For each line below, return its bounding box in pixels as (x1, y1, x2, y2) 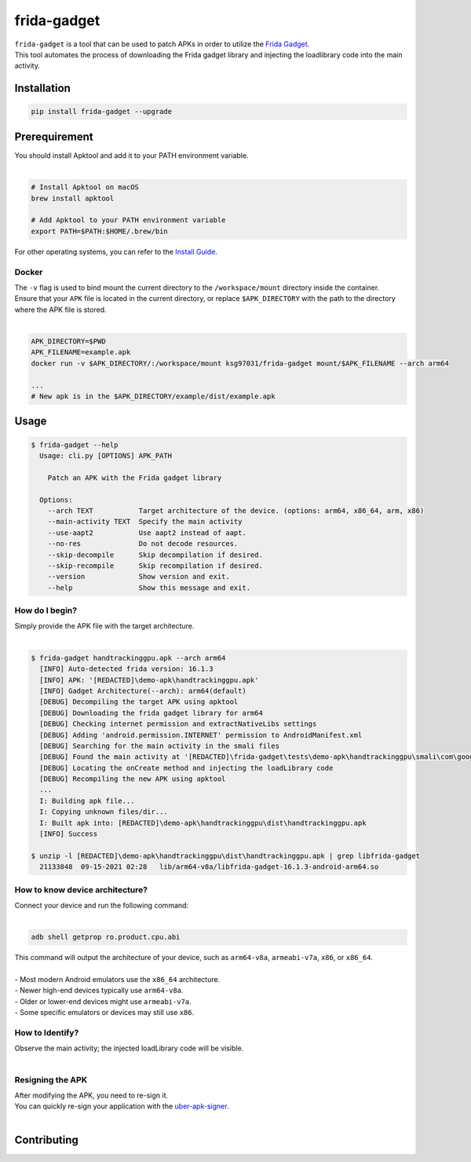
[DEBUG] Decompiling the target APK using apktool (39, 698, 239, 706)
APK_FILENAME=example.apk (31, 348, 131, 357)
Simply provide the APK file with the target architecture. (14, 621, 195, 631)
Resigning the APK (14, 1074, 88, 1085)
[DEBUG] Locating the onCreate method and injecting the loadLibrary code (39, 763, 334, 772)
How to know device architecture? (14, 884, 148, 895)
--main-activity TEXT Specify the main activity (47, 517, 243, 526)
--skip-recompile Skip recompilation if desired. (47, 561, 263, 570)
